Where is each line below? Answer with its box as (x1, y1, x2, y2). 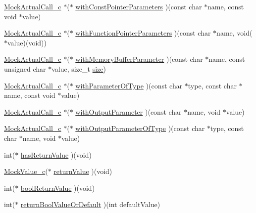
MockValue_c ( (4, 166, 48, 176)
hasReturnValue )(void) (20, 149, 92, 160)
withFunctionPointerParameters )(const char (75, 28, 211, 38)
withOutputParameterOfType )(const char (75, 123, 205, 133)
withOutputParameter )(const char (75, 106, 182, 117)
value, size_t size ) (51, 63, 106, 74)
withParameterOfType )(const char (75, 80, 183, 90)
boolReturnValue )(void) (20, 182, 95, 193)
